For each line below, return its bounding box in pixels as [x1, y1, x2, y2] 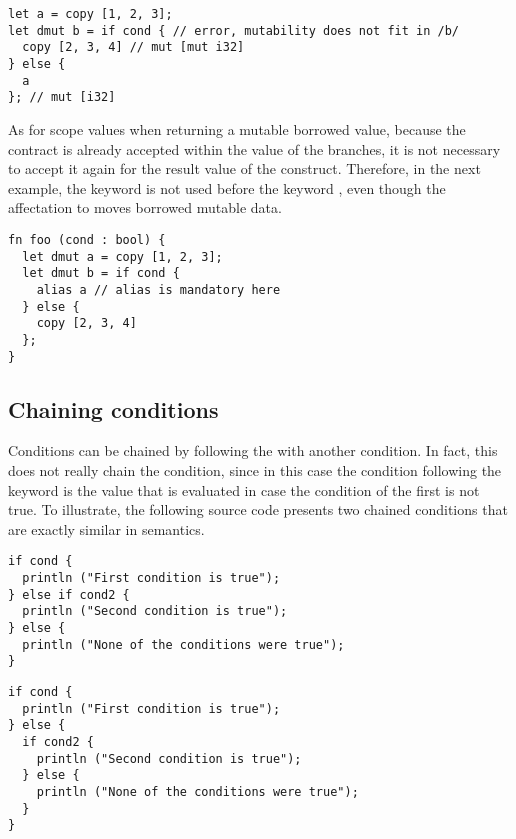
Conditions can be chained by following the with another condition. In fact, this [8, 440, 498, 461]
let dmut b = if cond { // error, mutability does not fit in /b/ [8, 23, 460, 38]
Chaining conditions [8, 393, 219, 424]
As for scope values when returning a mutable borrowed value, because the [8, 118, 466, 139]
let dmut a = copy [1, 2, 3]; [22, 249, 223, 264]
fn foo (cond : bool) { [8, 232, 166, 247]
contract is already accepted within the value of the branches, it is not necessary [8, 138, 501, 159]
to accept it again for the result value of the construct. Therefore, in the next [8, 158, 481, 179]
